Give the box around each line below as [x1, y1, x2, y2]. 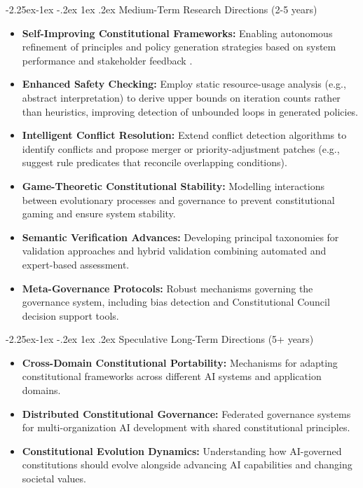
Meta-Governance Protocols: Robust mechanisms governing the [22, 280, 313, 295]
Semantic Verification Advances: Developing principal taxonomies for [22, 229, 339, 244]
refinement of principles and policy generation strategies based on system [22, 39, 336, 54]
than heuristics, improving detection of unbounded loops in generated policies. [22, 104, 359, 118]
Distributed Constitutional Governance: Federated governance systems [22, 406, 351, 421]
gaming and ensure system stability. [22, 206, 176, 221]
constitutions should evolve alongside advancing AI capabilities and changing [22, 457, 352, 472]
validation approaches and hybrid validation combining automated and [22, 243, 327, 258]
